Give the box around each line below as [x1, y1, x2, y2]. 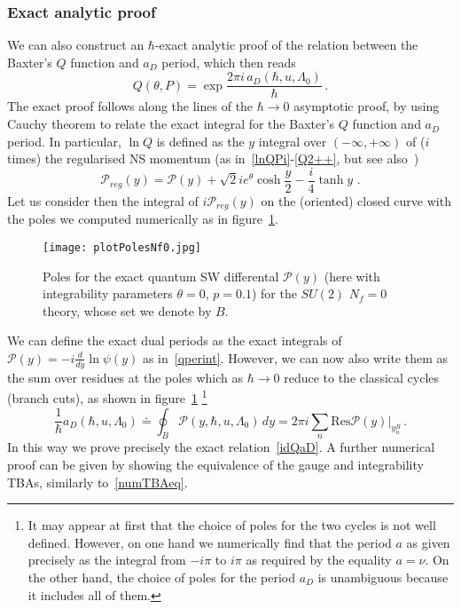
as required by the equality [246, 550, 392, 569]
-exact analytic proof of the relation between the [154, 36, 418, 54]
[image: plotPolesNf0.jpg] [43, 241, 201, 254]
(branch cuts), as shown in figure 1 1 [7, 386, 207, 407]
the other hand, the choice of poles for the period [27, 568, 296, 587]
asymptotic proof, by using [293, 97, 440, 115]
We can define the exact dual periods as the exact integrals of [7, 331, 342, 350]
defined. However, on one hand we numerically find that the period [27, 533, 392, 551]
